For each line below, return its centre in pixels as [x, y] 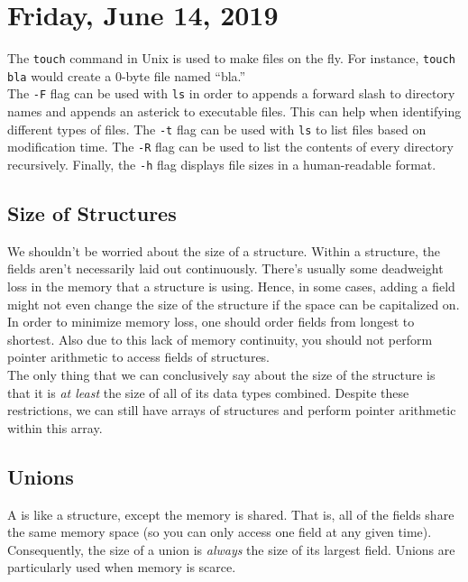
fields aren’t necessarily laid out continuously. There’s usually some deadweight [225, 268]
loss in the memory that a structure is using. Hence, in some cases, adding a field [231, 286]
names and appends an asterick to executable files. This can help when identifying [234, 111]
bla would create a [60, 75]
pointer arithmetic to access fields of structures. [139, 357]
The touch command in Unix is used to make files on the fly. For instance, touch [231, 58]
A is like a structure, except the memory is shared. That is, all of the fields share [231, 514]
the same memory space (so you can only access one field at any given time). [220, 532]
